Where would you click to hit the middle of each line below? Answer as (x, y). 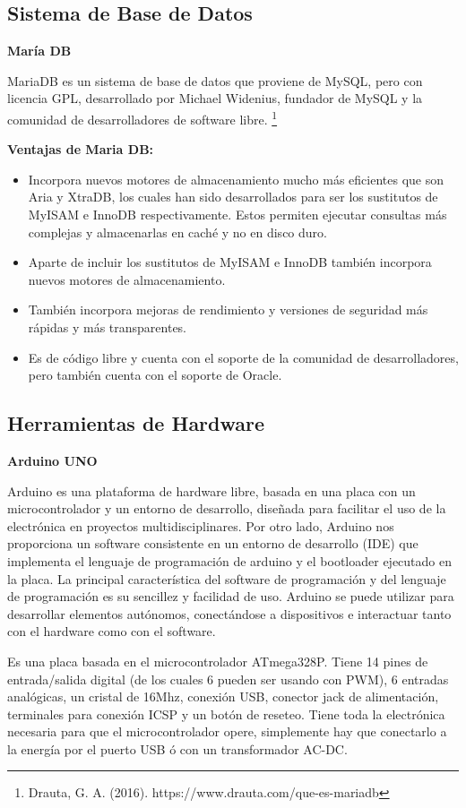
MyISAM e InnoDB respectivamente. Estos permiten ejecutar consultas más (237, 215)
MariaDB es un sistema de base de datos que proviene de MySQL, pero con (215, 80)
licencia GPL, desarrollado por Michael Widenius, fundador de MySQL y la (215, 98)
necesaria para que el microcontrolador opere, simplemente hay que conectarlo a (227, 731)
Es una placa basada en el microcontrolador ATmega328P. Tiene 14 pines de (218, 661)
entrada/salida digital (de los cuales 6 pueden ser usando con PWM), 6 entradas (228, 679)
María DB (39, 51)
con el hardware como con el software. (112, 631)
